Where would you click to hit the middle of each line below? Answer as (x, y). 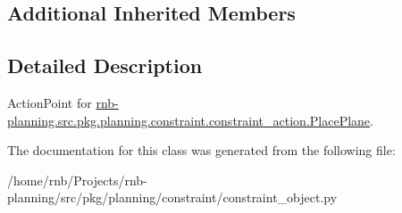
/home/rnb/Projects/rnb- (77, 180)
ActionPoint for (50, 102)
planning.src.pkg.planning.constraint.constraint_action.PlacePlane (189, 120)
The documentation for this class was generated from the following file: (201, 150)
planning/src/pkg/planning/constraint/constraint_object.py (172, 197)
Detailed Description (105, 66)
